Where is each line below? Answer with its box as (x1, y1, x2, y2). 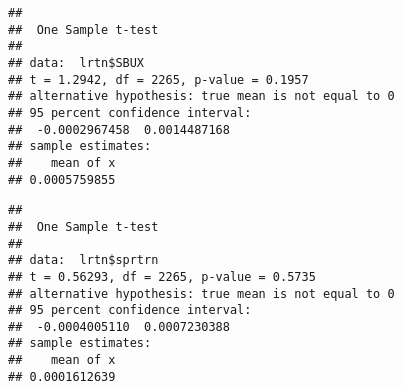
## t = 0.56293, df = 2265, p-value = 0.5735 (8, 269, 316, 284)
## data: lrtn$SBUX (8, 55, 145, 70)
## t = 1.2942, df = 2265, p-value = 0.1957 (8, 72, 309, 87)
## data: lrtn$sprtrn (8, 253, 159, 268)
